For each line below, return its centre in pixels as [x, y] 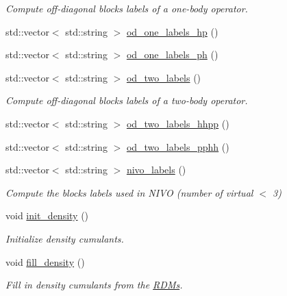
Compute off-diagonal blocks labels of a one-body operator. [127, 8]
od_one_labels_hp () [172, 31]
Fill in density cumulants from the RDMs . [94, 285]
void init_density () [47, 215]
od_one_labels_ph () [172, 54]
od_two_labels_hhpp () [178, 123]
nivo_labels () [156, 170]
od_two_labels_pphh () [178, 146]
